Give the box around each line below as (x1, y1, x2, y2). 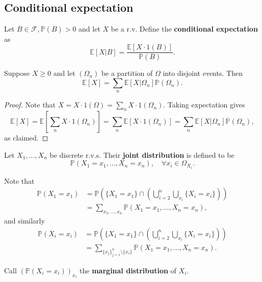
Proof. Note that (4, 99, 56, 110)
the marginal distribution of (80, 265, 176, 275)
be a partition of (101, 68, 153, 78)
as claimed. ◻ (4, 132, 48, 143)
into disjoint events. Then (163, 68, 243, 78)
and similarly (4, 215, 45, 226)
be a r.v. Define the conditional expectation (111, 23, 258, 34)
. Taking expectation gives (163, 99, 245, 110)
